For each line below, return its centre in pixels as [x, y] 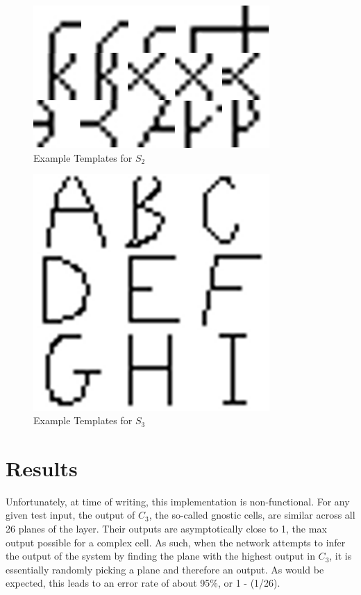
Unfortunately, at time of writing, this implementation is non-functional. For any [178, 501]
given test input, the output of [70, 515]
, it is [341, 556]
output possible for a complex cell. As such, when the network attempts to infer [176, 542]
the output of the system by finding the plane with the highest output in [160, 556]
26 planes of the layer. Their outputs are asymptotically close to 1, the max [166, 529]
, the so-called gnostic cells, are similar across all [252, 515]
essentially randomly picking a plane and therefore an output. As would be [165, 569]
